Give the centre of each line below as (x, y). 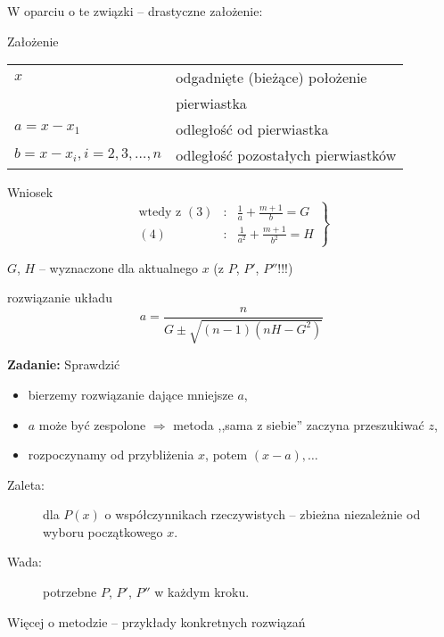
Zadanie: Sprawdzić (64, 364)
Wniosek (30, 192)
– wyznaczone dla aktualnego (118, 267)
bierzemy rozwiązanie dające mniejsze (131, 394)
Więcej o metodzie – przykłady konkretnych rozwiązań (156, 621)
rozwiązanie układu (60, 298)
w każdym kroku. (202, 592)
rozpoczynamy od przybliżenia (111, 455)
